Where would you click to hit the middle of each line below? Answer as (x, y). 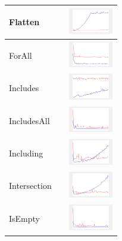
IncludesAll (29, 120)
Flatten (24, 22)
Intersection (30, 186)
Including (26, 153)
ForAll (21, 55)
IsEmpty (24, 218)
